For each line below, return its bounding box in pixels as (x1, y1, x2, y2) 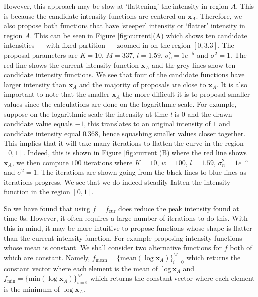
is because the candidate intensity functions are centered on (4, 10, 186, 21)
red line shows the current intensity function (4, 59, 139, 70)
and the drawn (187, 108, 232, 119)
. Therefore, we (196, 10, 242, 21)
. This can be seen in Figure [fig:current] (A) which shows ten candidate (30, 30, 247, 40)
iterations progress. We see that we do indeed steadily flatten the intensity (4, 176, 231, 187)
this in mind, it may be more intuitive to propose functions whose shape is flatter (4, 223, 252, 233)
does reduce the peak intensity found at (118, 203, 239, 213)
